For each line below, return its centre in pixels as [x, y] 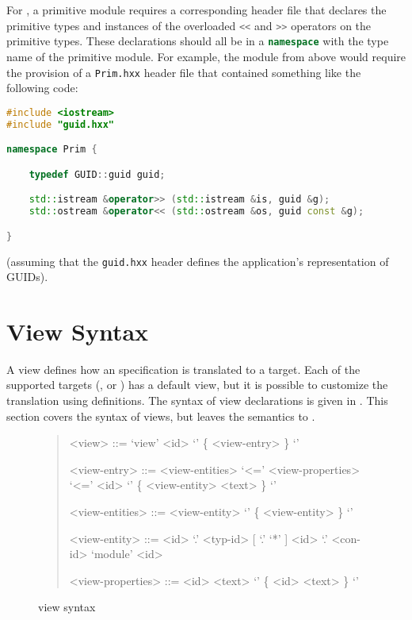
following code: [42, 88]
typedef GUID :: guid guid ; [97, 174]
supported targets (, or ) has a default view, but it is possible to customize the [197, 385]
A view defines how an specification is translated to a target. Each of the [183, 369]
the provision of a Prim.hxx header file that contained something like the [184, 72]
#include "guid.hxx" [61, 124]
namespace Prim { [52, 150]
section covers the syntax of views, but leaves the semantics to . [161, 416]
